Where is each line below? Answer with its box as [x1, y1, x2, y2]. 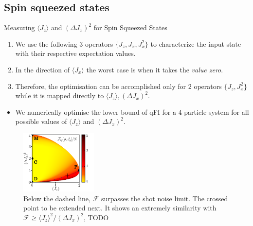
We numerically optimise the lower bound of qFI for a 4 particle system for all [15, 106, 249, 117]
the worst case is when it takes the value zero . [86, 64, 223, 74]
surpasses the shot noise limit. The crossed [101, 193, 228, 203]
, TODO [84, 212, 109, 222]
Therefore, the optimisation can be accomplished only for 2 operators [15, 81, 222, 91]
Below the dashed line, [23, 193, 90, 203]
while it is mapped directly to [15, 90, 104, 101]
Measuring [4, 22, 35, 33]
